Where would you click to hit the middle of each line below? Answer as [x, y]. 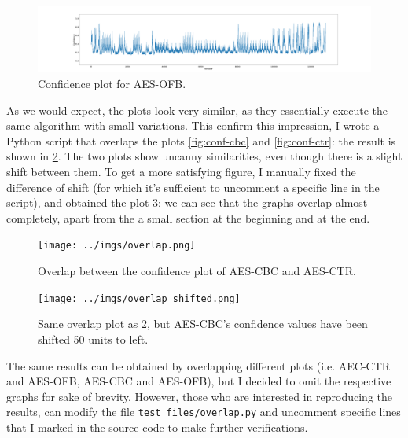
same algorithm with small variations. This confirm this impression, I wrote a [193, 125]
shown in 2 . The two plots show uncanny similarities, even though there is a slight [204, 156]
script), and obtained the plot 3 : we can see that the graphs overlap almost [187, 202]
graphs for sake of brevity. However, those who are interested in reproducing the [200, 396]
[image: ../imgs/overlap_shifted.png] [139, 298]
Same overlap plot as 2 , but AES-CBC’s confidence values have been [203, 324]
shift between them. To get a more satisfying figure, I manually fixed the [181, 172]
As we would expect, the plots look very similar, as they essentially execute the [197, 110]
